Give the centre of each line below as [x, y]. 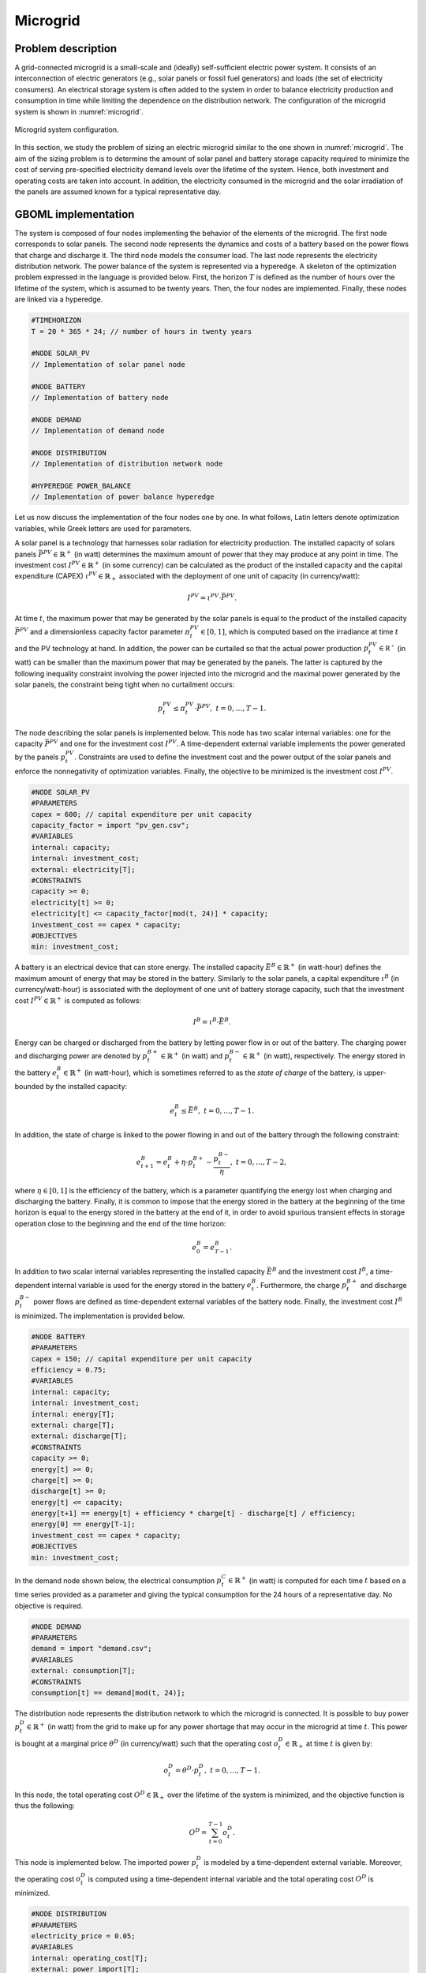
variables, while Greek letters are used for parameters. [103, 528]
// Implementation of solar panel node [108, 364]
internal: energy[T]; [73, 1414]
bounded [29, 1087]
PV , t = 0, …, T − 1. [234, 708]
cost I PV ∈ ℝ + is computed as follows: [78, 1000]
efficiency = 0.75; [69, 1370]
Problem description [66, 49]
